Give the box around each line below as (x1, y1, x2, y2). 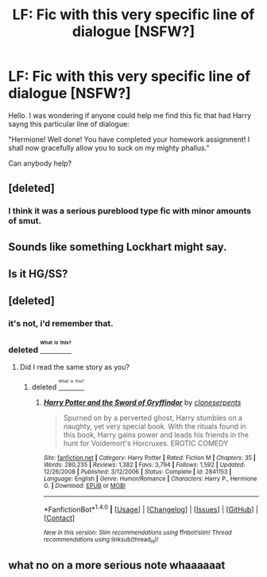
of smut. (8, 215, 42, 226)
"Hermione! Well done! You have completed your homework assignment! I (8, 134, 250, 144)
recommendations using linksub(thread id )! (43, 536, 159, 545)
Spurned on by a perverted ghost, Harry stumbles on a (63, 413, 243, 423)
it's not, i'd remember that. (8, 318, 114, 329)
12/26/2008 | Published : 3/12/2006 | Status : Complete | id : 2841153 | (43, 468, 232, 476)
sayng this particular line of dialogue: (8, 119, 130, 128)
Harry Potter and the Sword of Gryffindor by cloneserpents (43, 398, 242, 407)
